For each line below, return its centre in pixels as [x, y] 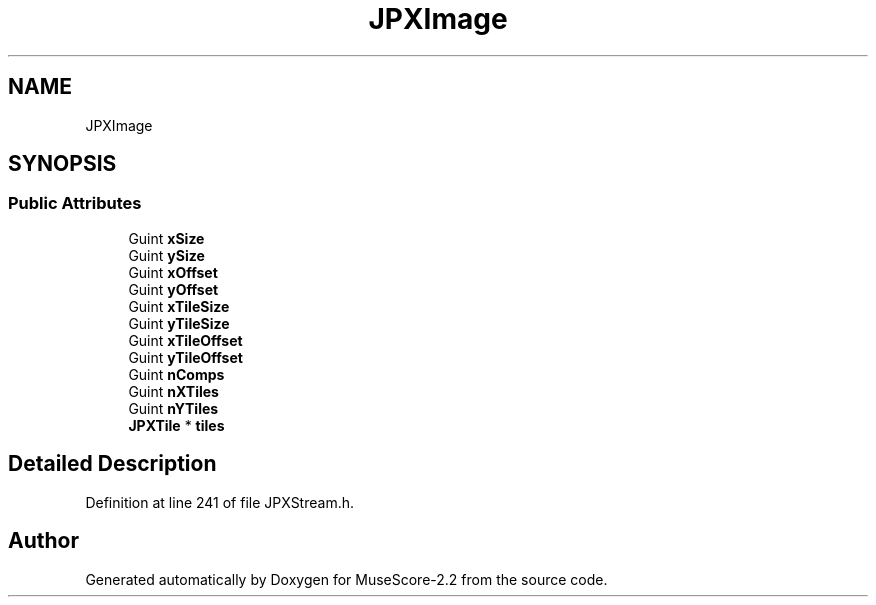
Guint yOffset [173, 289]
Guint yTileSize [179, 323]
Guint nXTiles [173, 391]
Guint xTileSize [179, 306]
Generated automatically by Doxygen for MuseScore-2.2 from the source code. [346, 579]
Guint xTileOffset [185, 340]
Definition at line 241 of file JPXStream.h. [220, 502]
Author [43, 541]
